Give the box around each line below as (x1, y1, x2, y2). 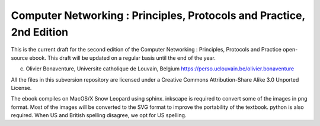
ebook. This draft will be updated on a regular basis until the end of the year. (29, 54, 216, 62)
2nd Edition (11, 25, 69, 38)
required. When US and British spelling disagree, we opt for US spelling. (11, 112, 187, 119)
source (11, 54, 28, 62)
